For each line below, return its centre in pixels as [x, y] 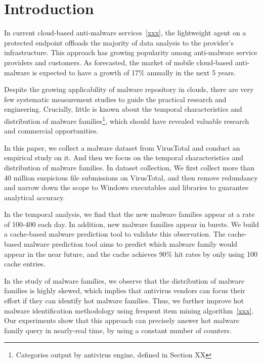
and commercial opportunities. [51, 131]
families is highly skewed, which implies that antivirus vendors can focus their [125, 290]
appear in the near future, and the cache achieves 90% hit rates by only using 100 [131, 254]
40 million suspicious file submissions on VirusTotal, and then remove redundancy [131, 177]
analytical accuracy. [35, 197]
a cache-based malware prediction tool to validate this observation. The [115, 234]
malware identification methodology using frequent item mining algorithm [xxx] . [129, 310]
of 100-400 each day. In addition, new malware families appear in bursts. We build [131, 224]
